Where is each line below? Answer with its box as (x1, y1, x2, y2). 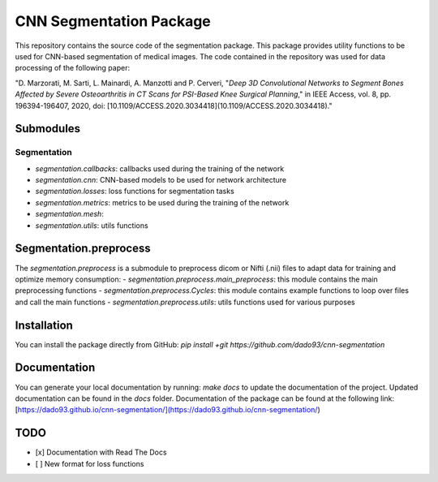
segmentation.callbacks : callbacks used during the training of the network (35, 163, 285, 174)
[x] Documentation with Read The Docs (35, 447, 167, 458)
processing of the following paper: (15, 63, 130, 73)
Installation (15, 318, 73, 332)
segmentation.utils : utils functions (35, 220, 149, 230)
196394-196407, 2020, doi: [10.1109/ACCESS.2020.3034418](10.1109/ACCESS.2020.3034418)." (15, 101, 333, 110)
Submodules (15, 122, 81, 136)
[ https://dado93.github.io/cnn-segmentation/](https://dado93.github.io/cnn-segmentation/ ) (15, 405, 320, 415)
